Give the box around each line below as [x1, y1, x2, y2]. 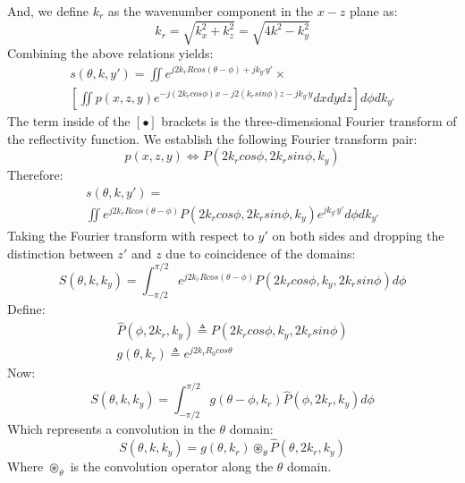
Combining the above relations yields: [7, 44, 214, 63]
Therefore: [7, 165, 63, 184]
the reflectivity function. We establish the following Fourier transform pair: [7, 129, 418, 148]
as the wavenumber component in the [107, 2, 313, 20]
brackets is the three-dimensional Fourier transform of [161, 111, 457, 130]
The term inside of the [7, 111, 131, 130]
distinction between [7, 243, 114, 262]
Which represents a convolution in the [7, 419, 216, 438]
